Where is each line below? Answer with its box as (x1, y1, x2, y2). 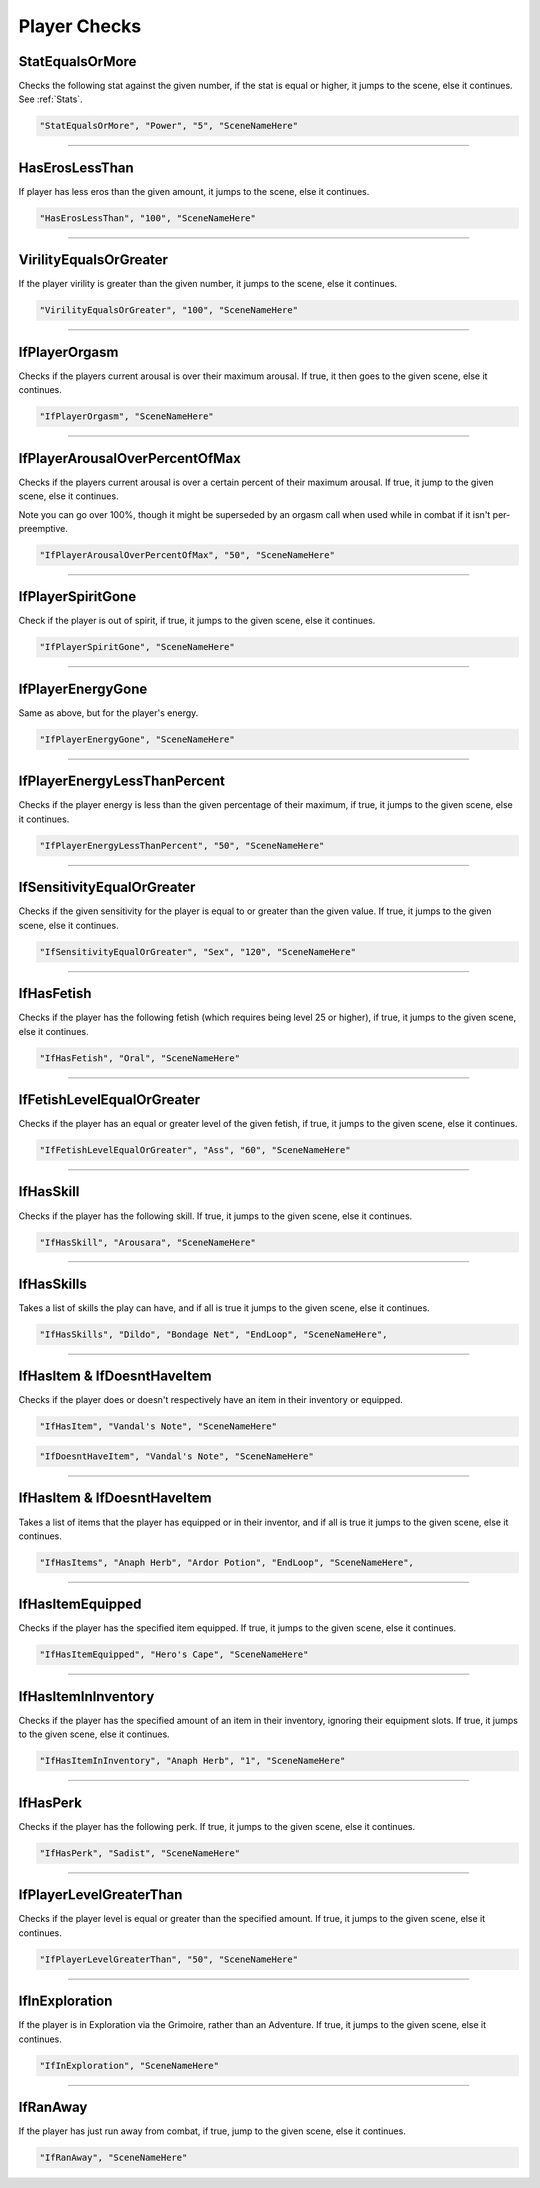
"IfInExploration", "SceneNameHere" (39, 2060, 220, 2071)
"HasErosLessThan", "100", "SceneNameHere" (39, 212, 257, 224)
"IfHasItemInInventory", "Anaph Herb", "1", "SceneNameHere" (39, 1755, 346, 1767)
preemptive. (18, 522, 69, 534)
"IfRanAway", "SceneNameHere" (39, 2152, 188, 2163)
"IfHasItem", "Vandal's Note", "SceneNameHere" (39, 1421, 277, 1432)
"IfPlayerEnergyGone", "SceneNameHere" (39, 733, 235, 745)
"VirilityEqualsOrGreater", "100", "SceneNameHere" (39, 305, 299, 316)
